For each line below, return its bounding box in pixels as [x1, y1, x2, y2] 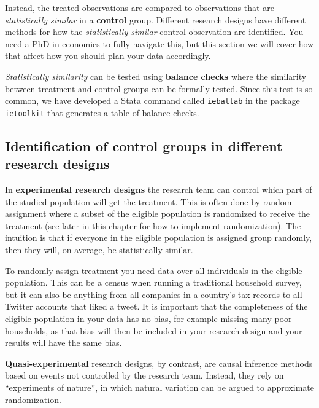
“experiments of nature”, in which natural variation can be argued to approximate [5, 380, 314, 393]
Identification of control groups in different [5, 136, 283, 155]
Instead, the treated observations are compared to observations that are [5, 1, 274, 14]
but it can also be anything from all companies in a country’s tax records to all [5, 288, 302, 300]
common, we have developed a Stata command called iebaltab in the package [5, 94, 300, 107]
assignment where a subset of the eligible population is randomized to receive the [5, 207, 310, 220]
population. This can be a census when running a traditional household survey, [5, 276, 302, 289]
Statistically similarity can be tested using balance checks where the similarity [5, 69, 307, 82]
